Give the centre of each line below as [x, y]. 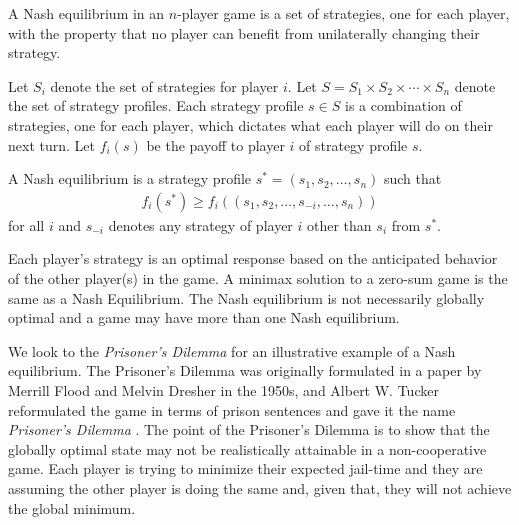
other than [339, 224]
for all [26, 224]
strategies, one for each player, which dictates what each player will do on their [250, 124]
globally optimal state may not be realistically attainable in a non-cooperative [247, 448]
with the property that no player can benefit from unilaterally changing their [244, 32]
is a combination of [403, 105]
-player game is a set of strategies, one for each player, [343, 13]
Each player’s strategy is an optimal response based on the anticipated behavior [253, 258]
